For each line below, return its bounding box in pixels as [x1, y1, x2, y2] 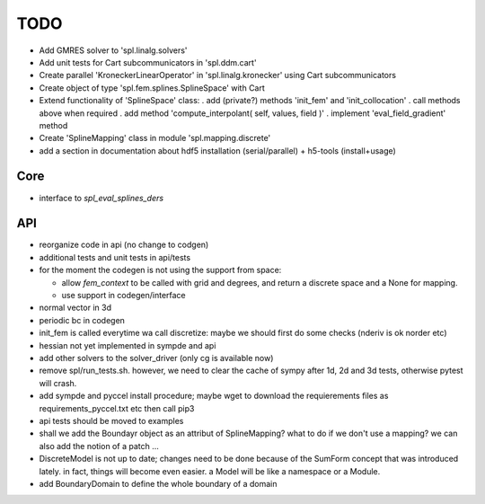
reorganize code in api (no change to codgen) [39, 239, 209, 251]
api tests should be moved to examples [39, 415, 184, 426]
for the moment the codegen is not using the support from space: [39, 265, 282, 276]
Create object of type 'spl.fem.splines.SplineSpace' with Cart [39, 82, 265, 93]
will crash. [39, 377, 77, 388]
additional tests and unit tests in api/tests [39, 252, 191, 262]
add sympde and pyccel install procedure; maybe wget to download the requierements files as [39, 391, 389, 402]
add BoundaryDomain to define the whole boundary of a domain [39, 478, 278, 489]
